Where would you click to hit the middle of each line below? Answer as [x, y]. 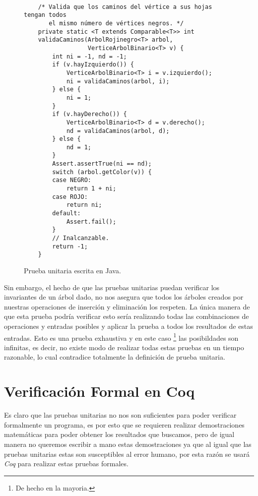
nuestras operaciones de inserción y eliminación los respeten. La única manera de [127, 306]
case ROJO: [70, 197]
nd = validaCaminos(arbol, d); [118, 131]
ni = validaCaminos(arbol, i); [118, 81]
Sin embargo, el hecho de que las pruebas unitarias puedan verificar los [112, 287]
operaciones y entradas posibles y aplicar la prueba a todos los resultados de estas [129, 326]
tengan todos [45, 15]
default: [66, 214]
